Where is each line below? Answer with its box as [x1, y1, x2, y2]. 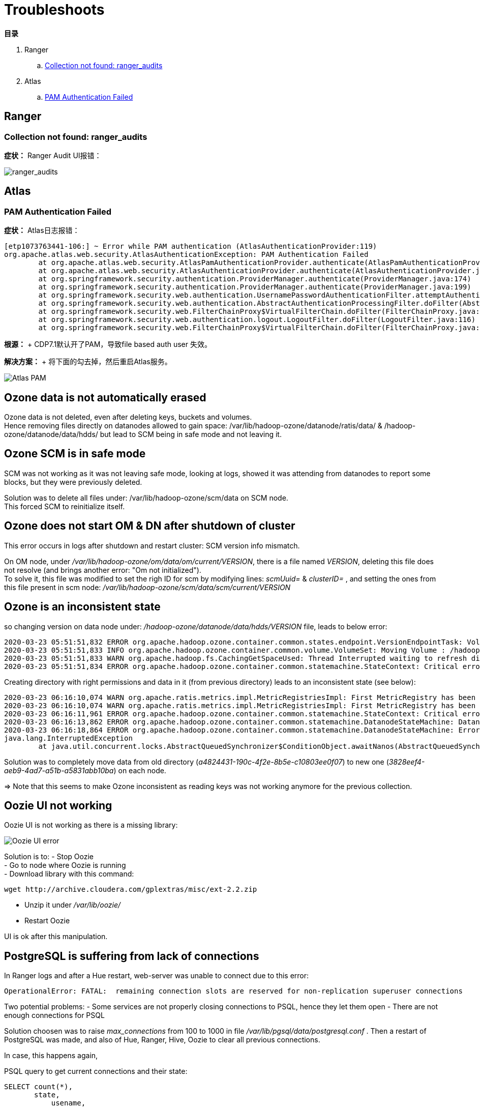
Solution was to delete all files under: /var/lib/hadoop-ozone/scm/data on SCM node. [4, 493, 288, 502]
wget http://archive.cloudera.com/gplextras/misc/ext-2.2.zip [4, 885, 257, 894]
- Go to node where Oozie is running [4, 861, 126, 870]
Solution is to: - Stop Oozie [4, 852, 94, 861]
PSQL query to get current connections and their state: [4, 1067, 188, 1076]
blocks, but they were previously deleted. [4, 477, 142, 486]
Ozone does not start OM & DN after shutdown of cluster [4, 519, 295, 533]
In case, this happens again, [4, 1051, 98, 1060]
